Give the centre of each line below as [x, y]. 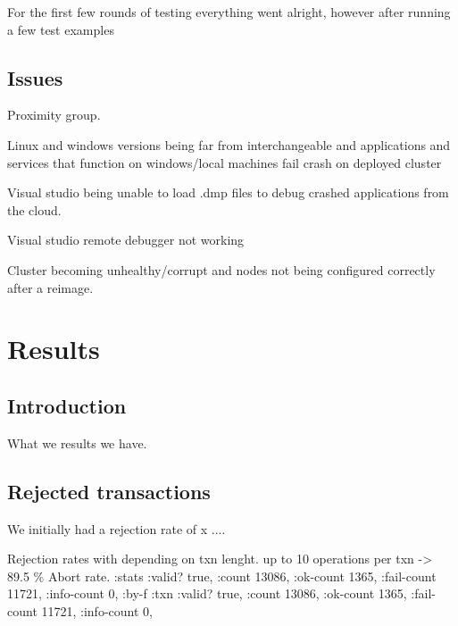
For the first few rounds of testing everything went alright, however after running [229, 12]
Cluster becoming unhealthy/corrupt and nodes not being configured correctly [221, 269]
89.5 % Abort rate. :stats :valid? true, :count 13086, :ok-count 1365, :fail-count [222, 576]
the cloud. [34, 209]
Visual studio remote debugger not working [126, 240]
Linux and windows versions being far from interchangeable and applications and [229, 144]
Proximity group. [54, 115]
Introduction [67, 405]
